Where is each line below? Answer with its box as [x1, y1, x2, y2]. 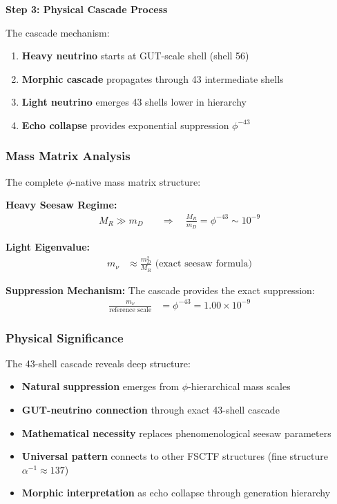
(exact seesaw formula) [155, 259, 252, 269]
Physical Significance [6, 329, 124, 346]
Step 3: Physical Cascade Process [6, 2, 168, 16]
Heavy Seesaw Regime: [6, 197, 117, 212]
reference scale [108, 306, 152, 313]
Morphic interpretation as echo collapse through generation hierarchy [21, 485, 331, 500]
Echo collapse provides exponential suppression [21, 117, 229, 132]
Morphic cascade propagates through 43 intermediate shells [21, 71, 284, 86]
